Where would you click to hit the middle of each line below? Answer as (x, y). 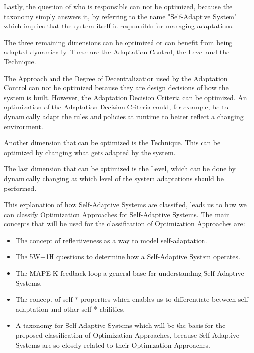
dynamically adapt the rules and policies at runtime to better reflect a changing (124, 116)
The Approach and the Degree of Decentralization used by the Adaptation (116, 78)
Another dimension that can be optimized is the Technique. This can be (112, 143)
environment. (24, 126)
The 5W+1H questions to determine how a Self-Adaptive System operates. (128, 257)
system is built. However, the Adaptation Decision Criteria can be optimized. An (126, 97)
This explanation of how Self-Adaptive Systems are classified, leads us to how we (125, 204)
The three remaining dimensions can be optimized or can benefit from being (118, 42)
